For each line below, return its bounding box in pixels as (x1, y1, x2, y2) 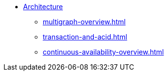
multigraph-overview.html (43, 18, 126, 26)
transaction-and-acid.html (43, 33, 127, 41)
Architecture (23, 2, 63, 11)
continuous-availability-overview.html (43, 48, 164, 56)
